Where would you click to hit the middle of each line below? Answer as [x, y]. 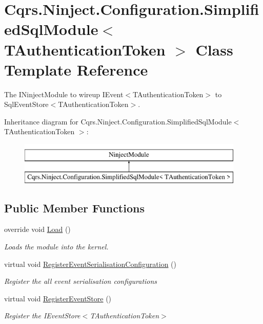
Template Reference [76, 69]
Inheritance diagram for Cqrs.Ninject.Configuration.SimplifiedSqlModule [118, 121]
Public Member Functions [74, 208]
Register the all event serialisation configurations [81, 281]
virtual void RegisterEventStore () [58, 298]
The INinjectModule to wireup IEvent [64, 94]
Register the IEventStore [42, 316]
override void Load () [37, 229]
